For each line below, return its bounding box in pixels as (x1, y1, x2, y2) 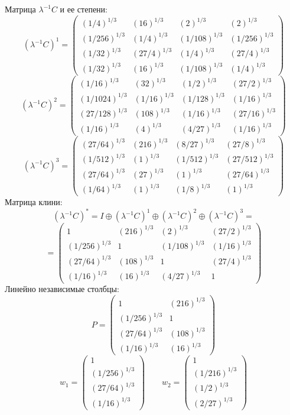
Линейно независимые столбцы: (5, 283, 119, 295)
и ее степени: (60, 3, 107, 15)
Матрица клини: (5, 196, 63, 208)
